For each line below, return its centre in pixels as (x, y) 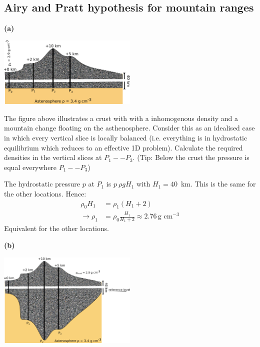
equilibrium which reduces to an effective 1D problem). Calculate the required (123, 147)
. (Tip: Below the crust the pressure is (191, 157)
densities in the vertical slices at (53, 157)
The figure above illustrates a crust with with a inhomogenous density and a (121, 118)
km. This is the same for (218, 184)
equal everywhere (30, 167)
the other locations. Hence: (45, 194)
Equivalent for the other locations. (56, 228)
